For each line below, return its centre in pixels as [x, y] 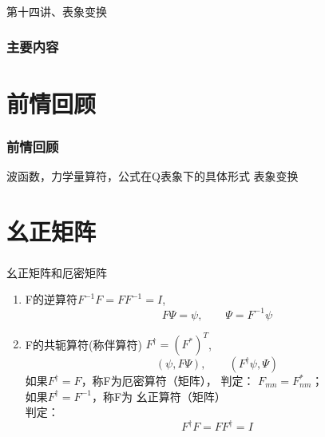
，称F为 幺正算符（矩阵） [159, 396]
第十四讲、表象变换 [57, 11]
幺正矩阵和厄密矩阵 [57, 272]
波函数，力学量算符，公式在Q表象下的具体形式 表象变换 [153, 175]
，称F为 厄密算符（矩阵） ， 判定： [168, 381]
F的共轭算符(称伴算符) [83, 344]
